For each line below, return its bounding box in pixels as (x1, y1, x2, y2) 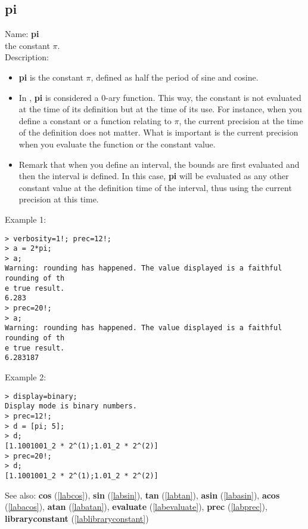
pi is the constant (18, 70, 83, 83)
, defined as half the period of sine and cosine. (91, 70, 259, 83)
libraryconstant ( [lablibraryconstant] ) (5, 512, 149, 524)
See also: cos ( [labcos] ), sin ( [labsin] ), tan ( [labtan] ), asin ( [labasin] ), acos (5, 488, 280, 501)
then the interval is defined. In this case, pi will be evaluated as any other (18, 170, 289, 182)
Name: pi (5, 27, 39, 40)
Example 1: (5, 213, 46, 225)
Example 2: (5, 371, 46, 383)
